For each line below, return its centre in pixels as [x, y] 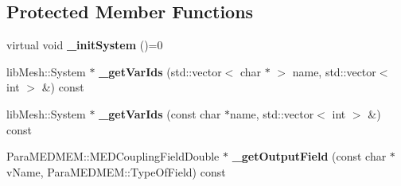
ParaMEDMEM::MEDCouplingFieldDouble [113, 156]
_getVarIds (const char [160, 113]
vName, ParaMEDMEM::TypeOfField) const [116, 171]
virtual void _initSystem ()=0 [85, 45]
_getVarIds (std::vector [160, 71]
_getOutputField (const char [309, 156]
